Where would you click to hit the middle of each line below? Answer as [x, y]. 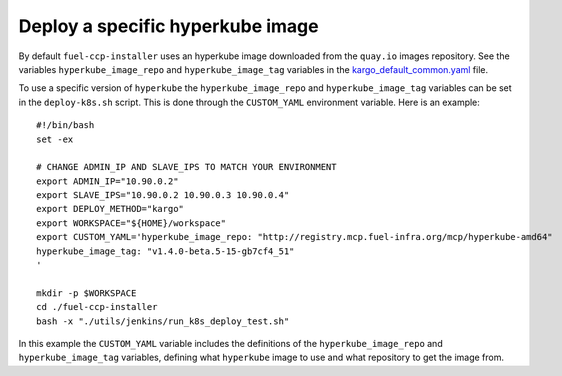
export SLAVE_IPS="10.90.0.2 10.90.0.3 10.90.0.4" [163, 195]
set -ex [55, 139]
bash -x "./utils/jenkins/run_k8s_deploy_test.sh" [163, 321]
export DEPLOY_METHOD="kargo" [110, 209]
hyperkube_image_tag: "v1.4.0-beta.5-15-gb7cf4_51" [165, 251]
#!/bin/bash [65, 125]
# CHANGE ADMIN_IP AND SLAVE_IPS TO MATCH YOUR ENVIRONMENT [186, 167]
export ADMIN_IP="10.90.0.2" [107, 181]
